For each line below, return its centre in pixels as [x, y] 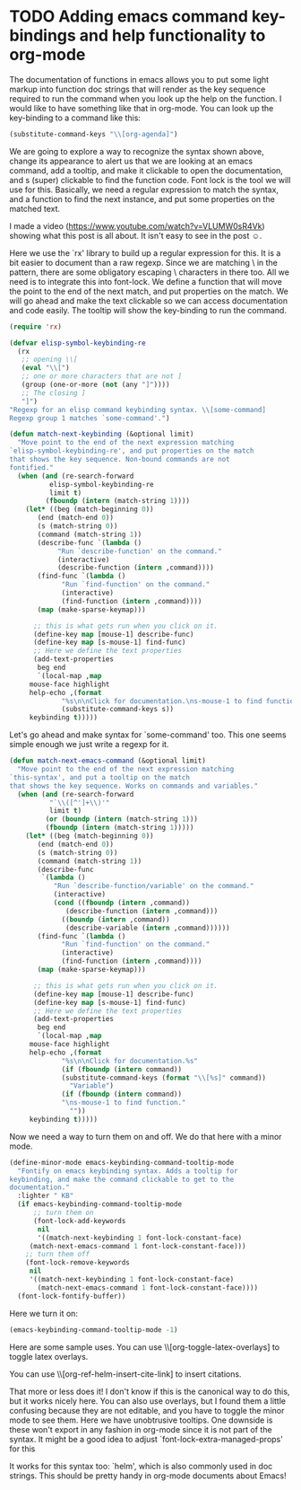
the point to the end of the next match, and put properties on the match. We [149, 291]
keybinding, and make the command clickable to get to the [122, 1179]
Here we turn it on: [44, 1313]
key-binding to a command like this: [75, 118]
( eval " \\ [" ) [45, 368]
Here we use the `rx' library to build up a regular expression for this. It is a [145, 252]
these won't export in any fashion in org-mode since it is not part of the [141, 1429]
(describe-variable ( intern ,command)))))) [148, 928]
